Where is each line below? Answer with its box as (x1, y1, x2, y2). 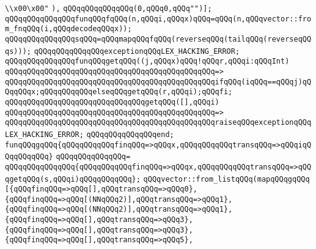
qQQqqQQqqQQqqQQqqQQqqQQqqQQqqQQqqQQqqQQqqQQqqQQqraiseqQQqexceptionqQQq (5, 118, 312, 127)
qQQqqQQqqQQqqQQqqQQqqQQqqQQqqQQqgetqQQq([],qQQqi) (5, 97, 219, 106)
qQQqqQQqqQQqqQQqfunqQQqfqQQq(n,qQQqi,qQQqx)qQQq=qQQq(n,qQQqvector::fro (5, 14, 312, 23)
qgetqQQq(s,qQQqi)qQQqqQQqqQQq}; (5, 174, 141, 184)
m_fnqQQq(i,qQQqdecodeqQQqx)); (5, 24, 132, 34)
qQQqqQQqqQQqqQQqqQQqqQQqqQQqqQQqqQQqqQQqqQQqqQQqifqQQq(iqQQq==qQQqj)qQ (5, 77, 312, 86)
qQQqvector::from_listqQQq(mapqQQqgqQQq (143, 174, 310, 184)
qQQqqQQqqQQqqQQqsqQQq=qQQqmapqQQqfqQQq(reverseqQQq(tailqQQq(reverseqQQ (5, 34, 312, 43)
